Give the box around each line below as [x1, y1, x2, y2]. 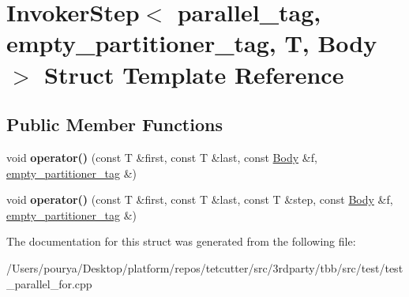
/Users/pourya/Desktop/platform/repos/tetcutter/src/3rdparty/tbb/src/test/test [6, 259, 403, 276]
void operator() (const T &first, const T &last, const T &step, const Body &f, [6, 191, 393, 208]
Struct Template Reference [44, 58, 344, 90]
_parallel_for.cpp [6, 275, 92, 291]
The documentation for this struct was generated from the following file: [6, 233, 356, 250]
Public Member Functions [6, 112, 223, 137]
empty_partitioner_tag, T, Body [6, 27, 377, 59]
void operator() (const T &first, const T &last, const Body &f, [6, 148, 317, 165]
